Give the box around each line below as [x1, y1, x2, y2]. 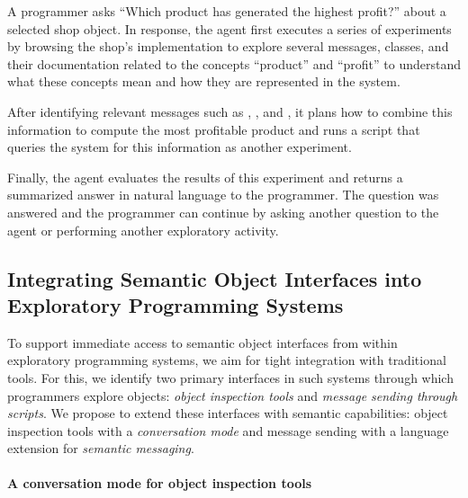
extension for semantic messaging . [7, 439, 194, 458]
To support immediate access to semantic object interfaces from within [7, 333, 398, 351]
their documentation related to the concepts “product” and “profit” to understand [7, 54, 461, 73]
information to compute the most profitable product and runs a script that [7, 120, 420, 138]
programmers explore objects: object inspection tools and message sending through [7, 386, 458, 405]
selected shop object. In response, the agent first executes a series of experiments [7, 19, 452, 38]
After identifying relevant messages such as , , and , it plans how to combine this [7, 102, 453, 120]
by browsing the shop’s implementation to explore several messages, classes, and [7, 37, 449, 56]
